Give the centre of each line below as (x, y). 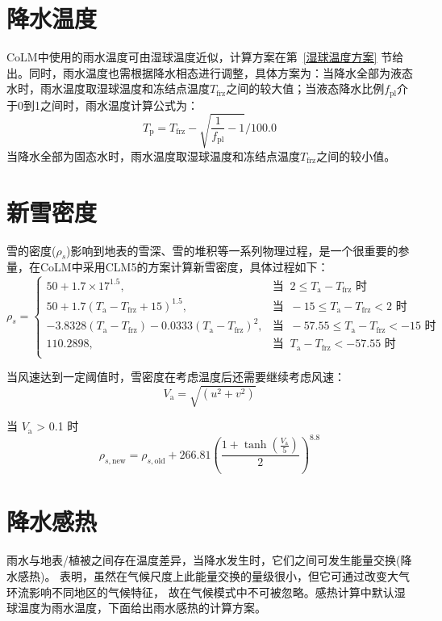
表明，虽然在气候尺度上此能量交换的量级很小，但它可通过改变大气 (235, 575)
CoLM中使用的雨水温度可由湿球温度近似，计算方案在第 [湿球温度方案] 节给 (205, 57)
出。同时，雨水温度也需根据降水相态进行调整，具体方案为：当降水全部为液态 (210, 72)
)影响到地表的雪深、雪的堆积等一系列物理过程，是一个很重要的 (232, 250)
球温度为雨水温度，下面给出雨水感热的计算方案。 (136, 608)
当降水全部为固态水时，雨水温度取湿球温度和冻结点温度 (153, 155)
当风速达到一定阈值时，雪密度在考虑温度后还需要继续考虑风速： (176, 377)
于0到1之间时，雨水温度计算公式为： (102, 105)
